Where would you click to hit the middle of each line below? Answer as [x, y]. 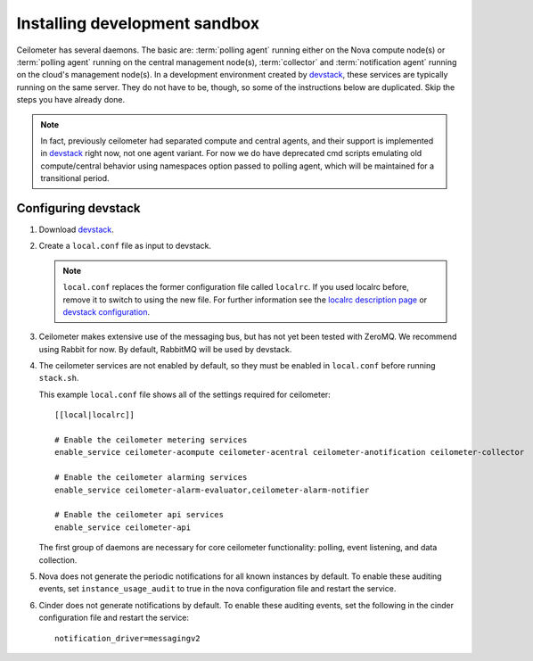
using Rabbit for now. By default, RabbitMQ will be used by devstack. [165, 349]
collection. [58, 560]
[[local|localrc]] [95, 415]
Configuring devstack [78, 208]
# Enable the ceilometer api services [139, 515]
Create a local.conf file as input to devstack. [125, 246]
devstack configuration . [107, 311]
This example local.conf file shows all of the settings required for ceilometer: [185, 394]
